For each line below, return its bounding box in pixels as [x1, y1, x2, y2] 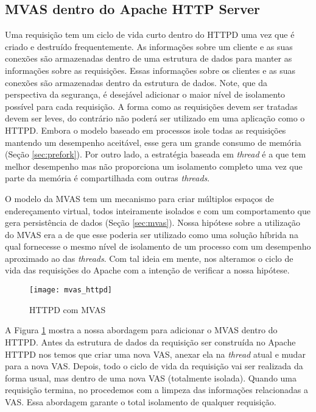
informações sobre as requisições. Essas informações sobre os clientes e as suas [5, 63, 296, 76]
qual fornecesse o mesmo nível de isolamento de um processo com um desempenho [5, 240, 311, 253]
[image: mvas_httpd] [29, 286, 113, 295]
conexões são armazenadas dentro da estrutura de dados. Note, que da [5, 76, 268, 89]
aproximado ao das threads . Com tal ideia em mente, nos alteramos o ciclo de [5, 251, 293, 264]
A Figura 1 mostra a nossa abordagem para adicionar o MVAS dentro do [5, 323, 278, 336]
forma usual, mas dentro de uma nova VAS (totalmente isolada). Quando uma [5, 371, 297, 384]
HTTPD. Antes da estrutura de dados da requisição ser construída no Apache [5, 335, 296, 348]
